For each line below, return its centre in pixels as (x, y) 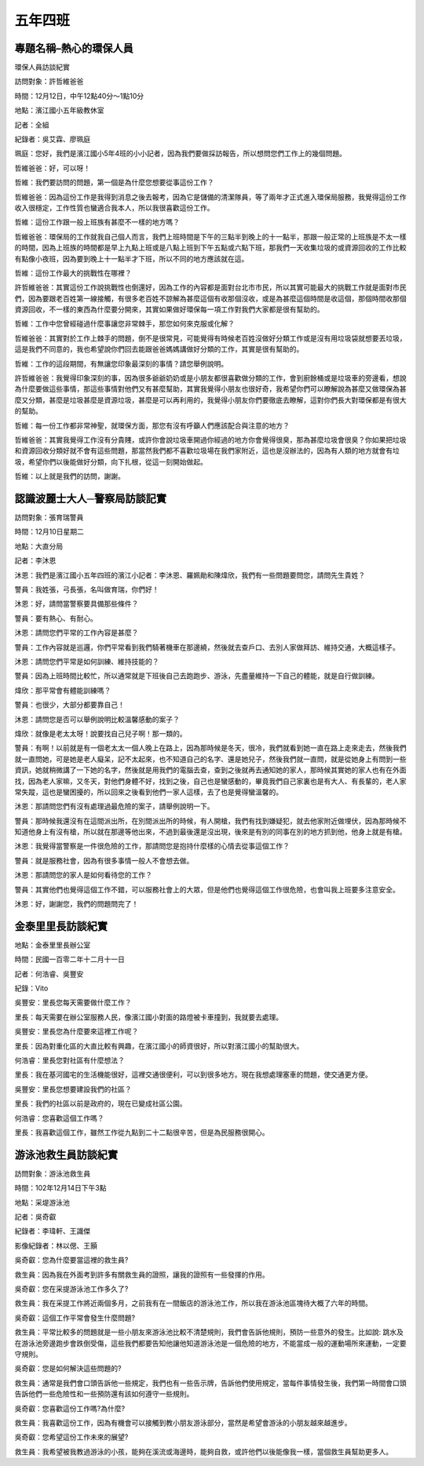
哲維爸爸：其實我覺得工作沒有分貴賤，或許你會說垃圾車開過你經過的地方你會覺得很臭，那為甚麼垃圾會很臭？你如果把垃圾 (210, 440)
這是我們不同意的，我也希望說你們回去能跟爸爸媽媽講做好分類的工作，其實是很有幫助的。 (159, 349)
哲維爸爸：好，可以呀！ (52, 168)
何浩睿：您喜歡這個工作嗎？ (59, 1118)
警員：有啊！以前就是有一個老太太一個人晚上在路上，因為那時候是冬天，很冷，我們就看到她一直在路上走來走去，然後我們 (210, 748)
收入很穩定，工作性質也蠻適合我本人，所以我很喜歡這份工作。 (114, 207)
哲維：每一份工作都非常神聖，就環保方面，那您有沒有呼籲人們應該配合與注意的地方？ (152, 425)
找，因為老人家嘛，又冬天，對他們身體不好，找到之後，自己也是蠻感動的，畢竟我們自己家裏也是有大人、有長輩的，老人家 (210, 781)
